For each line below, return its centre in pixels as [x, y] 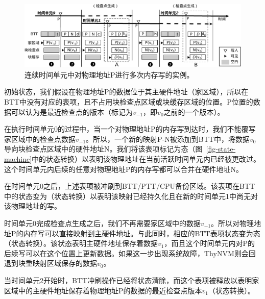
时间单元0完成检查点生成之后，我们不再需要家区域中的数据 [102, 223]
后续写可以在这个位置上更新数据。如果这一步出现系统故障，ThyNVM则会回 [130, 253]
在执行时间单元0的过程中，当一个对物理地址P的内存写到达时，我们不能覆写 [130, 129]
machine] [18, 158]
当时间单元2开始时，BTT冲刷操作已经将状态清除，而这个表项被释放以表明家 [132, 280]
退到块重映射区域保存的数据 [51, 263]
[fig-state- [221, 149]
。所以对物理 [233, 223]
